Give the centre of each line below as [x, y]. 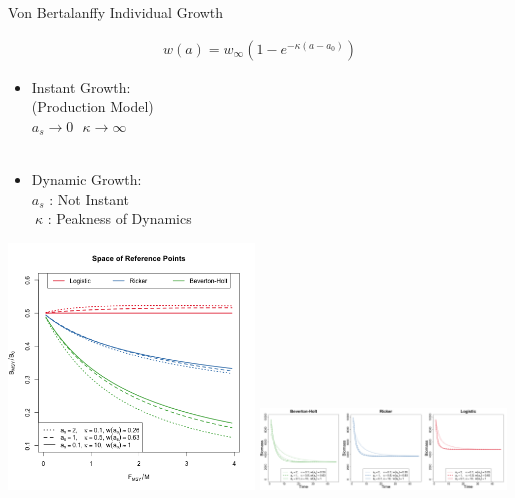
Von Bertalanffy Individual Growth [116, 12]
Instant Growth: [81, 86]
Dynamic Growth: [86, 179]
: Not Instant [89, 198]
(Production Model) [92, 106]
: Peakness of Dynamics [119, 218]
